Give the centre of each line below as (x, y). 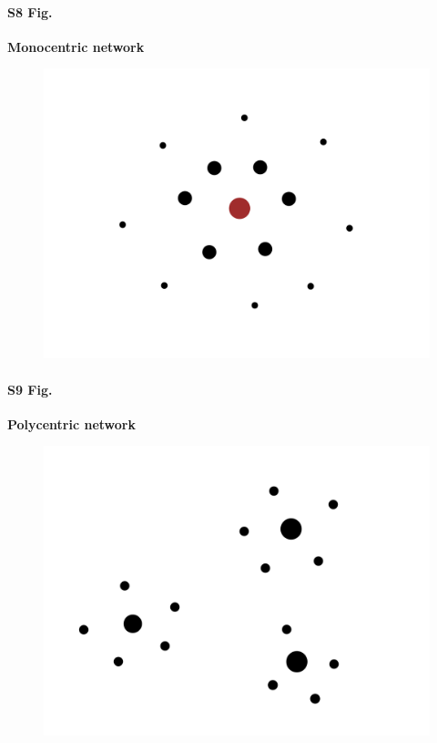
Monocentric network (76, 46)
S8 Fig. (30, 11)
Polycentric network (71, 423)
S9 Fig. (30, 389)
